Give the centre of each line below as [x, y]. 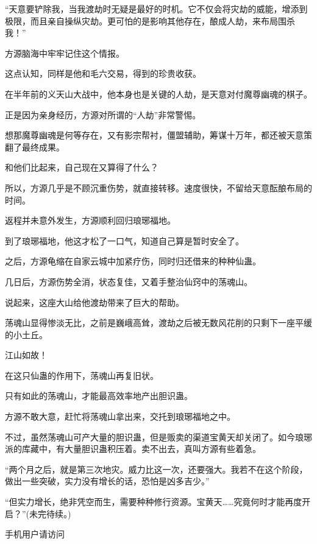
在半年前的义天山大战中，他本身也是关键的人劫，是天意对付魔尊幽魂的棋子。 [158, 94]
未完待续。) [50, 513]
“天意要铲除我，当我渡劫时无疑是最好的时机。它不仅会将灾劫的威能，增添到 [156, 9]
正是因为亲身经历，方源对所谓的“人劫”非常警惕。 [103, 114]
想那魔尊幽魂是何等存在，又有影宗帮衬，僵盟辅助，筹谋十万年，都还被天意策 [158, 135]
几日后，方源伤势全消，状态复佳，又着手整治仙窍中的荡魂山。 [129, 281]
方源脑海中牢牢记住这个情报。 [65, 53]
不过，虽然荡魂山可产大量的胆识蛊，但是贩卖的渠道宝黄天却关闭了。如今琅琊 [158, 436]
